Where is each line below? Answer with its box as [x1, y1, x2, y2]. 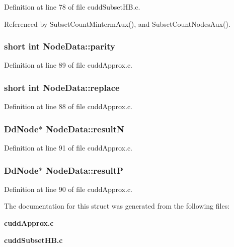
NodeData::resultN [46, 122, 124, 135]
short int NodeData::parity [4, 40, 115, 53]
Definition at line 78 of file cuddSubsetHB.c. [4, 2, 140, 12]
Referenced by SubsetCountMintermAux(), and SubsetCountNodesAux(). [4, 18, 230, 29]
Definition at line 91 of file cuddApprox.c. [4, 142, 132, 153]
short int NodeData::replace [4, 81, 120, 93]
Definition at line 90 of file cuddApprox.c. [4, 183, 132, 194]
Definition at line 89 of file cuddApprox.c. [4, 60, 132, 70]
